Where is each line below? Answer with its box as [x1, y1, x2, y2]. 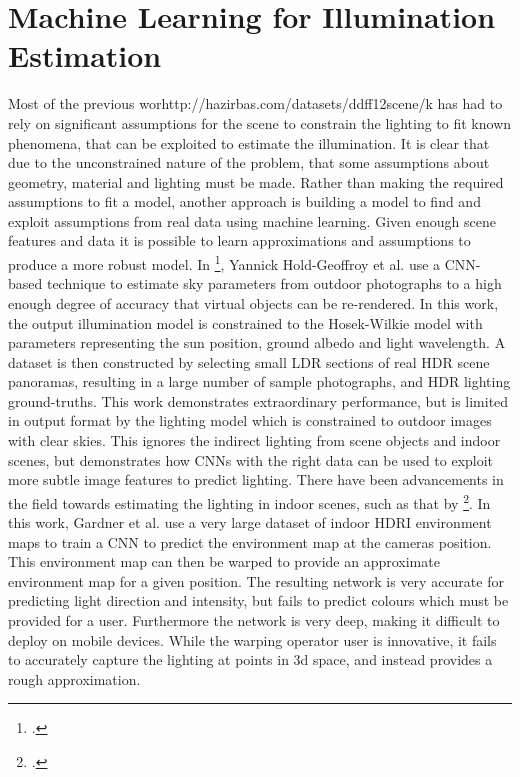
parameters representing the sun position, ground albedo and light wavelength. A [8, 332, 506, 353]
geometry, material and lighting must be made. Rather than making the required [8, 171, 504, 192]
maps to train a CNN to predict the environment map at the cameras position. [8, 531, 492, 552]
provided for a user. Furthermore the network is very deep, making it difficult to [8, 610, 500, 631]
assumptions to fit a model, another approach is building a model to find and [8, 191, 481, 212]
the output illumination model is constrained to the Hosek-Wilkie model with [8, 312, 483, 333]
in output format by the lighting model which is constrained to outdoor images [8, 410, 492, 431]
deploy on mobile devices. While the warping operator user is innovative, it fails [8, 629, 497, 650]
